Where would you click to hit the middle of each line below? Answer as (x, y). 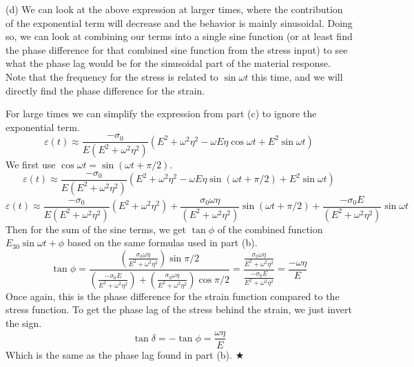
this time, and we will (297, 76)
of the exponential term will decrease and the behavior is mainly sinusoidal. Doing (179, 22)
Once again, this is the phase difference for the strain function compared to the (173, 296)
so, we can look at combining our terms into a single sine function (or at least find (179, 36)
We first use (31, 165)
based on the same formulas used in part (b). (162, 242)
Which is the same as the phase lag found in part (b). (119, 354)
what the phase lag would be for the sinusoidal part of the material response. (168, 63)
